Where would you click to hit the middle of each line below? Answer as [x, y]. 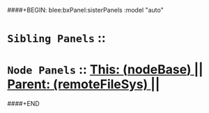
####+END [23, 104]
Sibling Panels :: [56, 38]
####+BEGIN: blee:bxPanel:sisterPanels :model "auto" [85, 10]
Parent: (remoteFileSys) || [84, 84]
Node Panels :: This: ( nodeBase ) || [105, 70]
